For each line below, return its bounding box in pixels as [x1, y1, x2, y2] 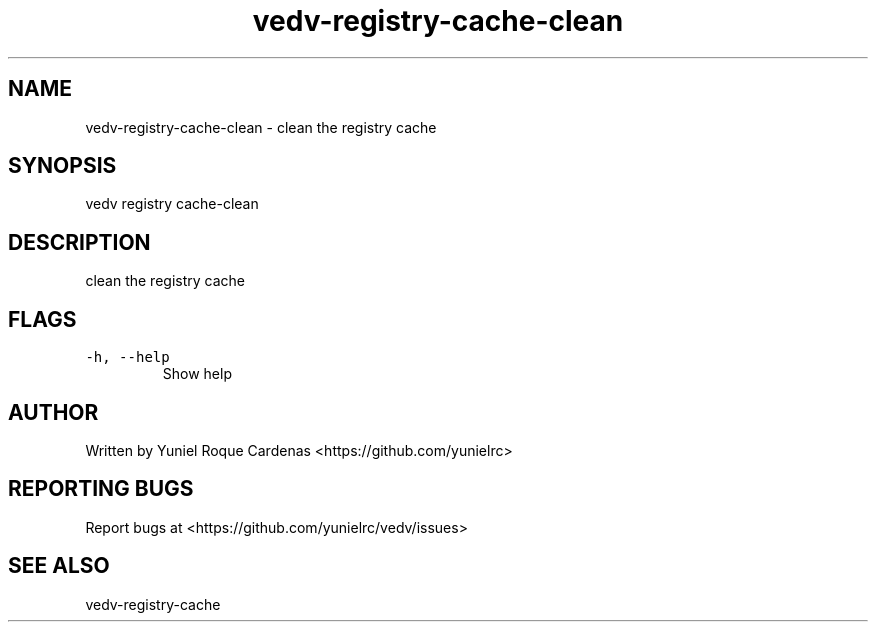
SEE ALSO [8, 553, 110, 579]
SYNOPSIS [8, 153, 117, 179]
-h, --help [85, 349, 170, 366]
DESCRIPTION [8, 229, 151, 255]
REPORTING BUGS [8, 476, 194, 502]
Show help [162, 365, 232, 383]
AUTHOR [8, 399, 99, 425]
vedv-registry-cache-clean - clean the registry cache [85, 118, 437, 136]
